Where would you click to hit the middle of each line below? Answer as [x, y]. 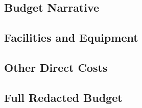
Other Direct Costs [56, 67]
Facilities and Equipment [71, 37]
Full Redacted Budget [63, 97]
